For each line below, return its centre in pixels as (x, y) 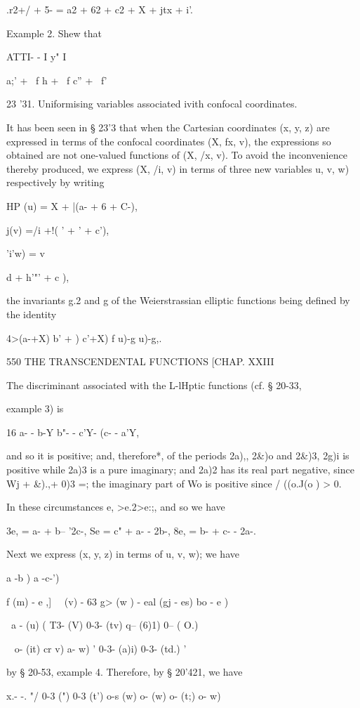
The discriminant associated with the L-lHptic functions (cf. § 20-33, (154, 385)
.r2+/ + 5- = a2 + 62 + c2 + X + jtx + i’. (100, 9)
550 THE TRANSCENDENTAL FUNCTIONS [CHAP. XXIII (140, 361)
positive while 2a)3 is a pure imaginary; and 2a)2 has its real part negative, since (180, 470)
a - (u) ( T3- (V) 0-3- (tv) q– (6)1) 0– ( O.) (105, 625)
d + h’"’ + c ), (38, 276)
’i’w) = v (26, 253)
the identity (32, 314)
